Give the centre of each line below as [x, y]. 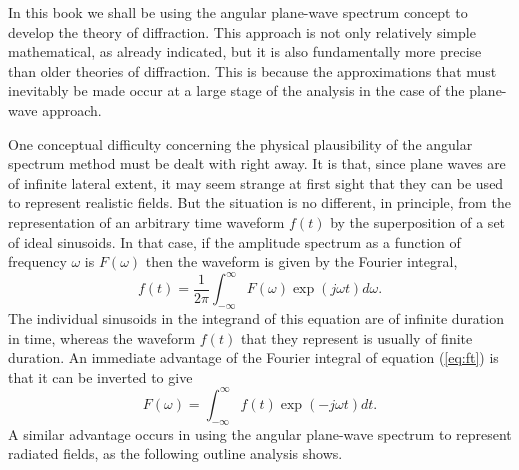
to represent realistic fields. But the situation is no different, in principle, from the [259, 202]
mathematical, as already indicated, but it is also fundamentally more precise [245, 51]
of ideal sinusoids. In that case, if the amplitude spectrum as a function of [234, 241]
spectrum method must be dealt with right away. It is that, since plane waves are [257, 163]
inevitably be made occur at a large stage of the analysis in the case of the [236, 90]
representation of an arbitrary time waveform [146, 221]
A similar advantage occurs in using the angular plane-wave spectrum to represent [260, 433]
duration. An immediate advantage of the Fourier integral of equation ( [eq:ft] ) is [253, 357]
